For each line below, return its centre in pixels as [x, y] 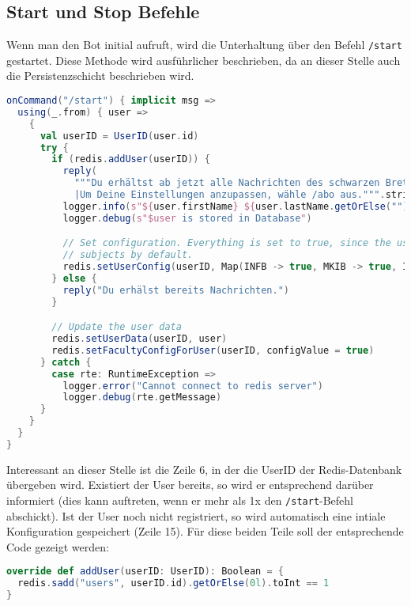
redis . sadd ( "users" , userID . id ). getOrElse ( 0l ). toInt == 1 [173, 583]
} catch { [66, 362]
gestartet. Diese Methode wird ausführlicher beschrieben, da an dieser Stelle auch [204, 60]
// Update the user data [117, 327]
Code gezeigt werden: [58, 546]
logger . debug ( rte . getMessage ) [142, 398]
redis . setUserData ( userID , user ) [140, 339]
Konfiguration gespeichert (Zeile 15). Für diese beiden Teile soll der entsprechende [205, 531]
